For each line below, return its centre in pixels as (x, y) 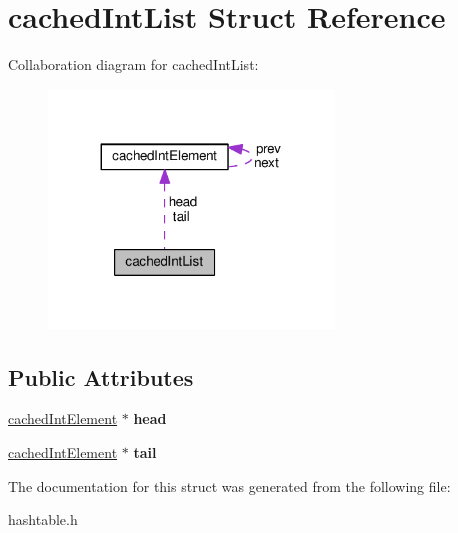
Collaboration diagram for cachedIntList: (133, 64)
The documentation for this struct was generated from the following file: (229, 485)
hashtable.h (43, 519)
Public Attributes (101, 376)
